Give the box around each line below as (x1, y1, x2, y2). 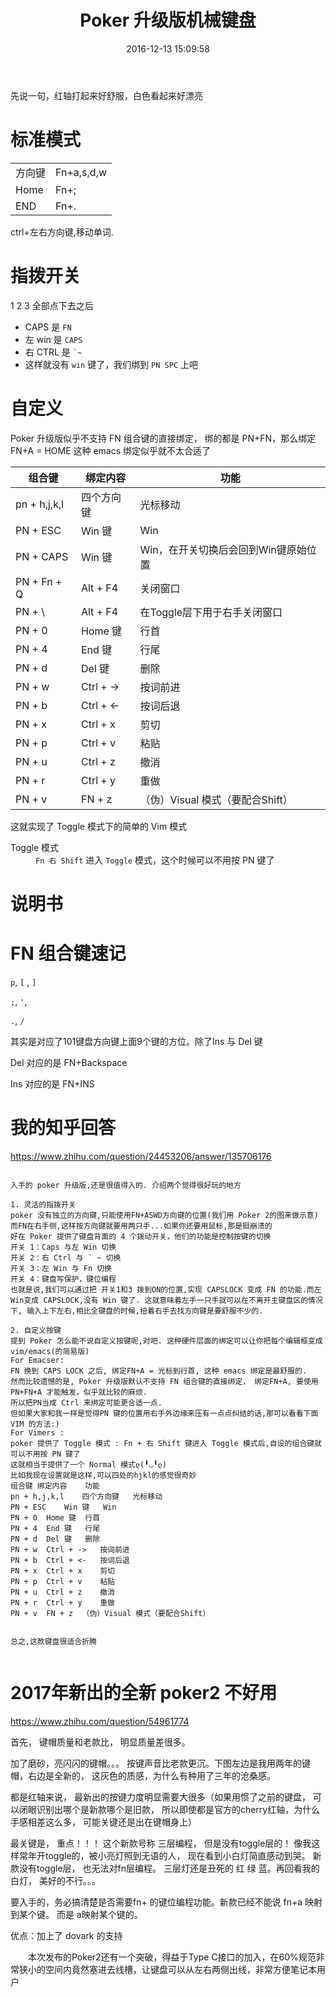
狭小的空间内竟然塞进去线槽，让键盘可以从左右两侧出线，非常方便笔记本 (18, 1963, 317, 1975)
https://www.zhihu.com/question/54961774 (10, 1715, 190, 1727)
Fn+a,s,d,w (55, 165, 108, 179)
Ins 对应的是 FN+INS (10, 1077, 95, 1090)
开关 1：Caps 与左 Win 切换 (10, 1242, 117, 1252)
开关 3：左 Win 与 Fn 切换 (10, 1263, 112, 1273)
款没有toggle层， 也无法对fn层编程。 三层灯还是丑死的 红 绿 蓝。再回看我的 (10, 1862, 320, 1874)
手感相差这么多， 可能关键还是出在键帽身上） (10, 1816, 197, 1828)
